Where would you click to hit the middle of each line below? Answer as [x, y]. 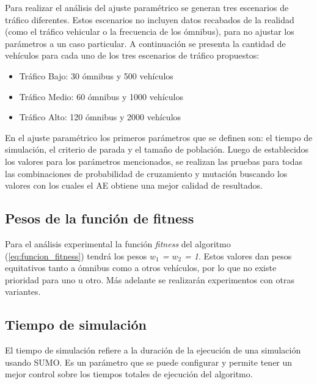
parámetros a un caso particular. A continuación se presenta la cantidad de [145, 43]
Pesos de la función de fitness [100, 218]
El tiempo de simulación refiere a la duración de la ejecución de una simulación [153, 350]
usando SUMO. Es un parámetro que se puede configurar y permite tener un [149, 362]
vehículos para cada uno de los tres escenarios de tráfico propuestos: [132, 55]
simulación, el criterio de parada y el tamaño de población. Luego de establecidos [157, 149]
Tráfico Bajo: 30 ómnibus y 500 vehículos [96, 75]
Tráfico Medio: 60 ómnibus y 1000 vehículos [101, 96]
